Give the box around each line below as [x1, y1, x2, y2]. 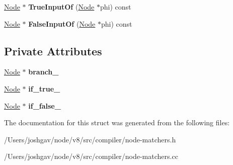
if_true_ [28, 83, 60, 94]
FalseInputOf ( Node [28, 18, 96, 29]
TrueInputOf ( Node [28, 2, 95, 12]
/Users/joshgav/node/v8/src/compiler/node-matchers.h [4, 134, 176, 144]
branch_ [28, 66, 59, 77]
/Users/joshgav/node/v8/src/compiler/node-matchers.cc [4, 151, 178, 161]
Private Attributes [4, 43, 102, 58]
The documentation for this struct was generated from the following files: [4, 117, 230, 128]
